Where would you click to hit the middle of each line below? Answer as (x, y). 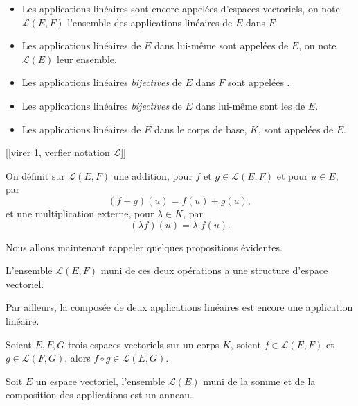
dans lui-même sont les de (250, 105)
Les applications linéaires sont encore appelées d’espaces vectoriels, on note (181, 8)
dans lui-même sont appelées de (222, 45)
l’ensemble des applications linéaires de (150, 22)
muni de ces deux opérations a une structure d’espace (214, 270)
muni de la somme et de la (259, 381)
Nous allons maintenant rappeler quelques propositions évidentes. (144, 247)
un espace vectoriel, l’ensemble (100, 381)
